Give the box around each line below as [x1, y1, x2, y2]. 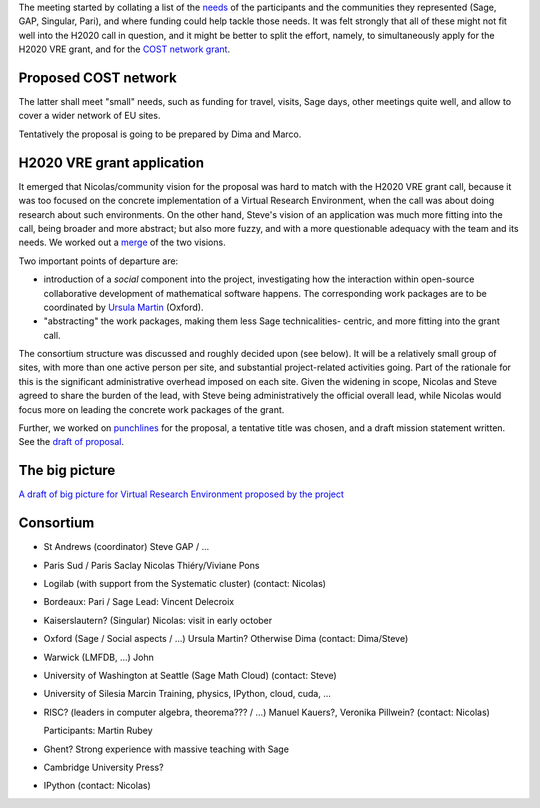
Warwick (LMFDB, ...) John [43, 651, 155, 663]
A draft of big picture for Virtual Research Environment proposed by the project [18, 488, 345, 500]
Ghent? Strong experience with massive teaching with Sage [43, 743, 290, 755]
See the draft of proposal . [18, 436, 125, 448]
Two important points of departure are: [18, 255, 179, 267]
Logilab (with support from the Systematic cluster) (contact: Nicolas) [43, 578, 327, 589]
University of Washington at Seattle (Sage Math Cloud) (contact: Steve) [43, 669, 337, 681]
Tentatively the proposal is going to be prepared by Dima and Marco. [18, 128, 302, 140]
